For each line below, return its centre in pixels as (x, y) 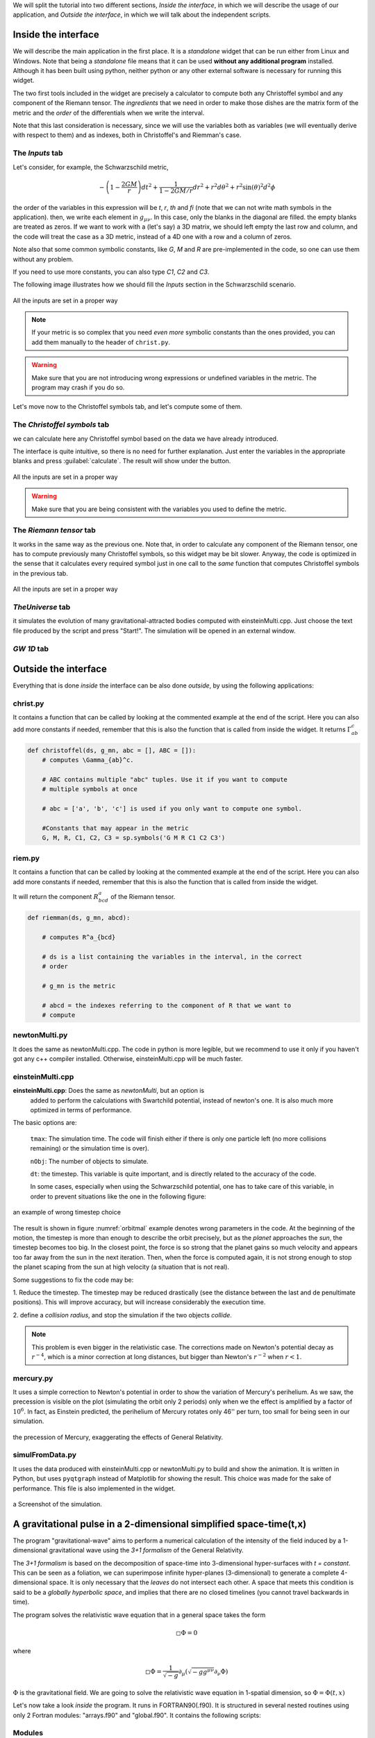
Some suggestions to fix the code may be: (73, 1280)
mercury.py (33, 1378)
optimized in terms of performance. (81, 1110)
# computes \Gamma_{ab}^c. (88, 760)
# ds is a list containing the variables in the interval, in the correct (172, 957)
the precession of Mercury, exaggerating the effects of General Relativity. (118, 1437)
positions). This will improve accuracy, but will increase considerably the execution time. (139, 1302)
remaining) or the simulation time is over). (90, 1148)
